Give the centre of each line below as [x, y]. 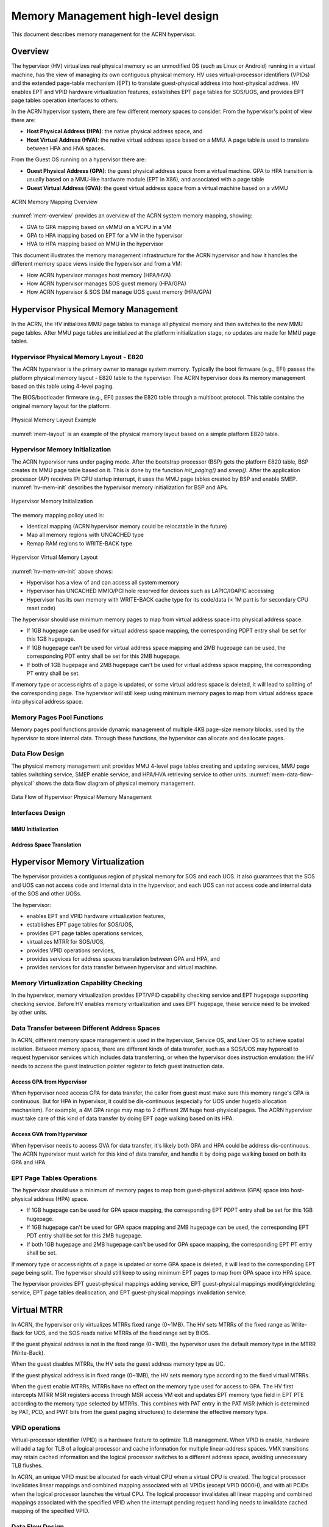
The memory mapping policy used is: [58, 515]
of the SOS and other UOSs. [46, 894]
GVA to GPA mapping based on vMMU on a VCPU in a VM [99, 227]
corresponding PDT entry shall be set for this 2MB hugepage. [104, 656]
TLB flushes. [27, 1465]
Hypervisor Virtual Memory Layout [55, 557]
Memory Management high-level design [115, 16]
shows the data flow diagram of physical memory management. [115, 783]
